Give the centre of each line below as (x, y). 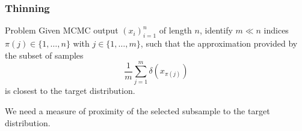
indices (276, 30)
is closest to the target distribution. (70, 91)
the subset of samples (44, 55)
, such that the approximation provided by (219, 43)
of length (175, 30)
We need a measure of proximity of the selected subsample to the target (137, 110)
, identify (216, 30)
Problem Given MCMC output (62, 30)
